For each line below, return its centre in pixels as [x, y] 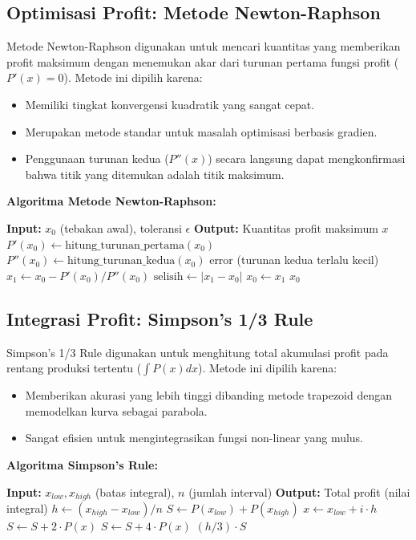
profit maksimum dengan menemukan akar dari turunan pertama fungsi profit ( [203, 61]
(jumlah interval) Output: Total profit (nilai [299, 491]
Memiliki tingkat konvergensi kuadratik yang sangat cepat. [170, 104]
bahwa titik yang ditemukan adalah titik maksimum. [155, 174]
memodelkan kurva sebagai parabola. [116, 410]
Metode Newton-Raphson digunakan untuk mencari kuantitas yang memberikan [204, 46]
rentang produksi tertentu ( [74, 368]
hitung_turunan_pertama [125, 245]
